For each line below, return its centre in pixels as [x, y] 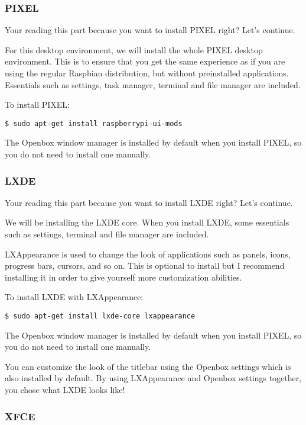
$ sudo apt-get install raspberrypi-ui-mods [94, 123]
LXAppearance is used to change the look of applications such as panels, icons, [148, 254]
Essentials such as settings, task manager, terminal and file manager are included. [153, 84]
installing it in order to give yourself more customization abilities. [123, 277]
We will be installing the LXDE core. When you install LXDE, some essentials [147, 222]
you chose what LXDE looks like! [65, 390]
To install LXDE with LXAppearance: [74, 297]
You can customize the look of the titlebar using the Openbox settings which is [148, 366]
